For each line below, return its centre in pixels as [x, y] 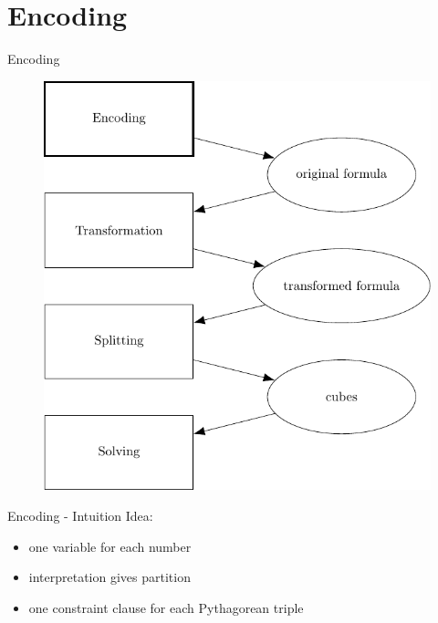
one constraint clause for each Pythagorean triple [166, 607]
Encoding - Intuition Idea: [80, 516]
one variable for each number [110, 546]
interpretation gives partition [109, 577]
